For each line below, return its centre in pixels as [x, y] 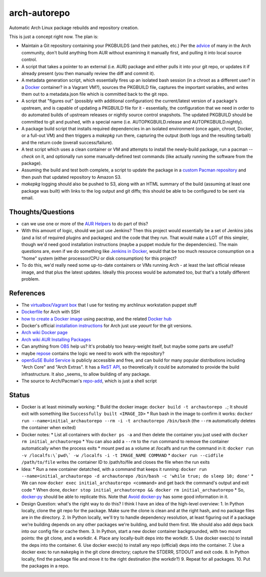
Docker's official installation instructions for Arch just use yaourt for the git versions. [107, 326]
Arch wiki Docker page [45, 332]
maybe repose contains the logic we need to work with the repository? [93, 353]
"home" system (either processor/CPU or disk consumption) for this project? [99, 258]
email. [28, 198]
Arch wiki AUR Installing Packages [56, 339]
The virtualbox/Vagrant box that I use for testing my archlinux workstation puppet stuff [109, 305]
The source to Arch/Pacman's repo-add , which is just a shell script [89, 381]
